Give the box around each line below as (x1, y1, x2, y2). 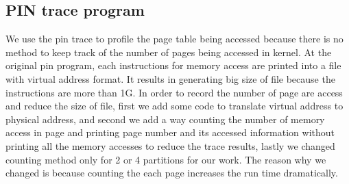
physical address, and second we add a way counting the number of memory (5, 111, 325, 126)
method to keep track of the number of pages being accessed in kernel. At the (5, 44, 332, 59)
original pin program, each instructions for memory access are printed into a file (5, 58, 341, 73)
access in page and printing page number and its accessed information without (5, 125, 335, 140)
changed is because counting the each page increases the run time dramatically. (5, 166, 338, 180)
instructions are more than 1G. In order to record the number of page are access (5, 85, 343, 99)
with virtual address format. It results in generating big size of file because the (5, 71, 335, 86)
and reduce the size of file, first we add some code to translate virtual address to (5, 98, 344, 113)
